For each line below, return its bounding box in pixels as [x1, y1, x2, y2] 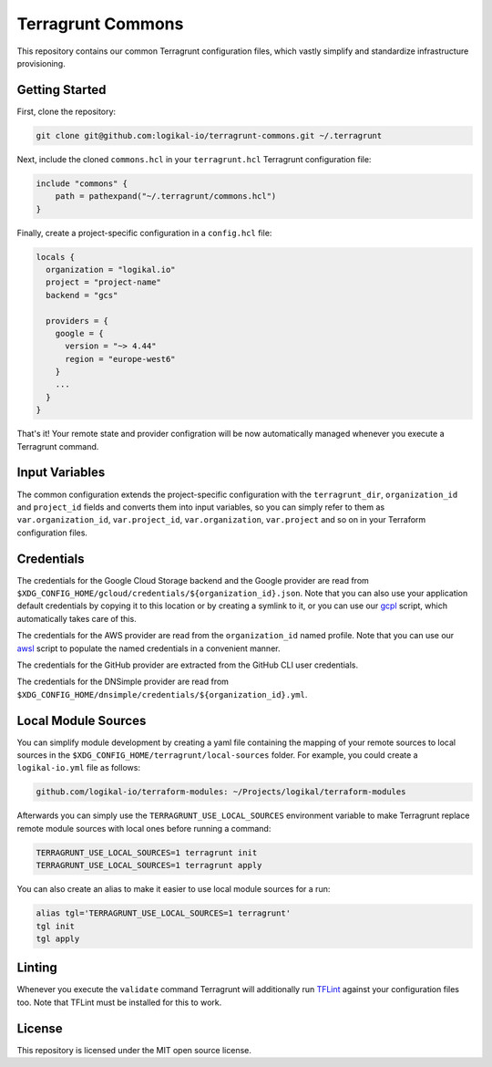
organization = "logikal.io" [46, 264, 177, 275]
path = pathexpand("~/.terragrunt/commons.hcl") [55, 192, 277, 202]
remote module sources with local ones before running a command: [16, 823, 272, 834]
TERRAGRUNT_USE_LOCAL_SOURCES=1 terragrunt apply [36, 860, 262, 871]
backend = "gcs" [46, 290, 118, 300]
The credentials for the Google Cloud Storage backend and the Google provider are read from [16, 575, 369, 585]
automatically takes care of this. [16, 613, 137, 624]
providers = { [46, 316, 109, 326]
